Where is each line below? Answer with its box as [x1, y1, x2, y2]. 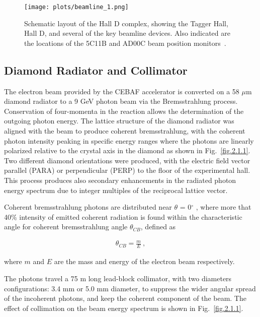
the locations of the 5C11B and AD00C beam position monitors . [24, 37, 226, 48]
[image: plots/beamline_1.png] [24, 4, 129, 11]
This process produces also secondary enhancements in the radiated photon [4, 174, 236, 185]
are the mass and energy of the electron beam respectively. [54, 256, 235, 267]
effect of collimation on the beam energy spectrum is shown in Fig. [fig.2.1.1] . [4, 302, 243, 313]
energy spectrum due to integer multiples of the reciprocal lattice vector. [4, 184, 228, 195]
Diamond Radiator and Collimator [4, 62, 188, 78]
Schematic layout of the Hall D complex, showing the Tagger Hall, [24, 18, 228, 28]
